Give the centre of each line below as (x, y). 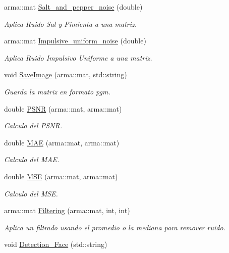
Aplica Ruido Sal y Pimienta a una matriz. (71, 23)
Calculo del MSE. (31, 193)
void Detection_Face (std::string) (56, 244)
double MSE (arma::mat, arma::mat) (61, 176)
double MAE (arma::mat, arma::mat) (62, 142)
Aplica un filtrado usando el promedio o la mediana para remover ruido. (115, 227)
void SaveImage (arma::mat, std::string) (66, 74)
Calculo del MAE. (32, 159)
